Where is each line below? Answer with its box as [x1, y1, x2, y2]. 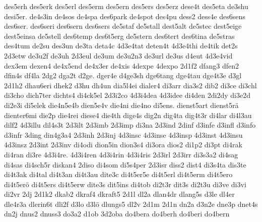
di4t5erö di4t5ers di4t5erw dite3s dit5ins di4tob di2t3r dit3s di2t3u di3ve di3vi [4, 179, 246, 189]
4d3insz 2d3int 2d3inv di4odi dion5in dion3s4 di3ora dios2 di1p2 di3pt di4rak [4, 139, 242, 150]
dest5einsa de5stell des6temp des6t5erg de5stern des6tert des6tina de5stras [4, 30, 235, 41]
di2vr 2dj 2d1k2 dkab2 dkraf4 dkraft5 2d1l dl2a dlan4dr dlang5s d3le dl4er [4, 189, 235, 199]
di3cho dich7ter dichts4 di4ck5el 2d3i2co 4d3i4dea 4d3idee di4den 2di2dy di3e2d [4, 90, 250, 100]
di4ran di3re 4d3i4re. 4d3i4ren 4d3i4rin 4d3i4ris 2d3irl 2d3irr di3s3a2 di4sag [4, 149, 238, 159]
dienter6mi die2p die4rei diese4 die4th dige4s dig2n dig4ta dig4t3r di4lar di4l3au [4, 109, 252, 120]
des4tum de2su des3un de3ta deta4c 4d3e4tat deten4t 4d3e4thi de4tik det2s [4, 40, 238, 51]
